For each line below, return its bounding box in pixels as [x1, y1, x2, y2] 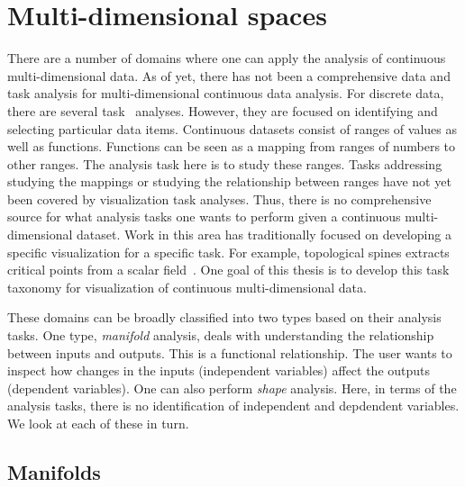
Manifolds [7, 457, 101, 485]
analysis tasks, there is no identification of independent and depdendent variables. [7, 396, 460, 415]
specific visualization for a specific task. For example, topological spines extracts [7, 242, 450, 261]
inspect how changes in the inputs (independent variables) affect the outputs [7, 361, 431, 380]
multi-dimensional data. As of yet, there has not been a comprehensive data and [7, 66, 451, 85]
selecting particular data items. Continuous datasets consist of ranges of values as [7, 119, 458, 138]
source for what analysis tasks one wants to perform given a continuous [7, 207, 401, 226]
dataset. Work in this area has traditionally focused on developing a [77, 225, 451, 244]
